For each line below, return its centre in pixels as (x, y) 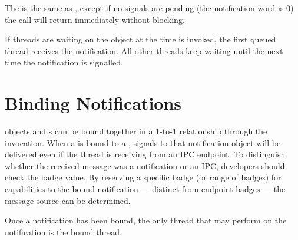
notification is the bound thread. (63, 231)
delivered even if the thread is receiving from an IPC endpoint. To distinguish (145, 154)
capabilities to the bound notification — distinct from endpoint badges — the (145, 189)
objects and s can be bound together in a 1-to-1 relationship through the (136, 131)
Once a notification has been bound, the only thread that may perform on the (146, 220)
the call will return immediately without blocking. (95, 19)
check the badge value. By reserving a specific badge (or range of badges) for (143, 177)
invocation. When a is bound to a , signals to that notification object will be (143, 142)
